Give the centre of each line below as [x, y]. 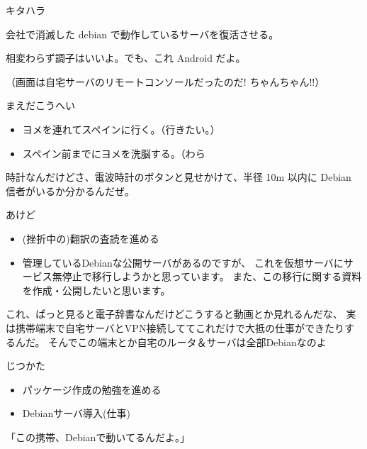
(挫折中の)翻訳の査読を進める [91, 238]
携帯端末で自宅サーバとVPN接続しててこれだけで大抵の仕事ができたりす [185, 327]
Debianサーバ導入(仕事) [76, 413]
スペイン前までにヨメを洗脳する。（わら [114, 153]
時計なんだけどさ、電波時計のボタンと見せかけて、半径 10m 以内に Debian [179, 177]
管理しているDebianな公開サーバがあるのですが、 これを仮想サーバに [183, 262]
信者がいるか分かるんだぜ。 [70, 190]
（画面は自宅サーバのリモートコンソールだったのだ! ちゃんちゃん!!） [165, 81]
